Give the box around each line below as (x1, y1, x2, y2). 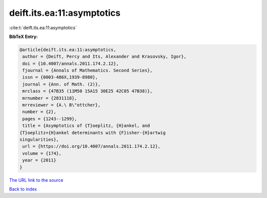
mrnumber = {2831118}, (22, 95, 78, 101)
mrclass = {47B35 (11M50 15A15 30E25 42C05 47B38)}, (22, 88, 153, 94)
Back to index (9, 186, 37, 192)
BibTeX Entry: (9, 34, 38, 40)
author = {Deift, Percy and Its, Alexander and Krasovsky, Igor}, (22, 54, 187, 59)
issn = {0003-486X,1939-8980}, (22, 75, 98, 80)
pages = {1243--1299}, (22, 116, 78, 121)
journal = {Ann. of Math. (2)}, (22, 81, 101, 87)
